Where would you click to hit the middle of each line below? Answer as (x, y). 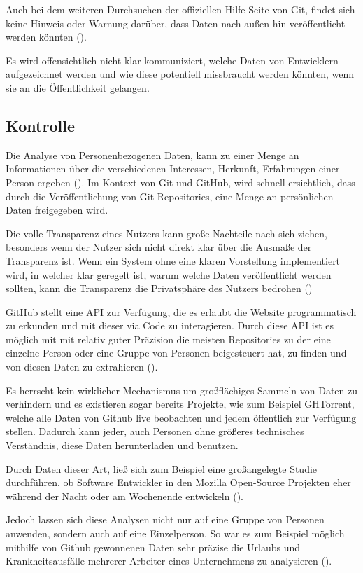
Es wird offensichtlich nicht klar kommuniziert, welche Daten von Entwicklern (172, 60)
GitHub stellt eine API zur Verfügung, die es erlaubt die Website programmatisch (181, 311)
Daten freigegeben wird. (57, 210)
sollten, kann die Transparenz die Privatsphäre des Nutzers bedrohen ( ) (159, 288)
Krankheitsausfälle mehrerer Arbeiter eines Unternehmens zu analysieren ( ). (169, 561)
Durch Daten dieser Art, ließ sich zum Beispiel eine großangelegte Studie (162, 468)
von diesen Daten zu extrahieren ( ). (82, 367)
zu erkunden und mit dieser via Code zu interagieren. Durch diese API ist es (170, 325)
